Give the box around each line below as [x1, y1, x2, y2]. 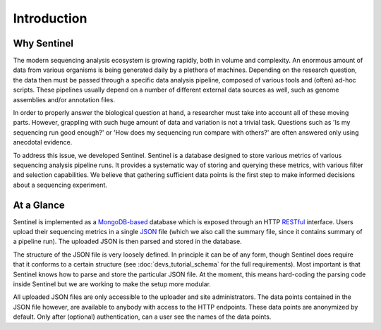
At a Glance [13, 199, 65, 211]
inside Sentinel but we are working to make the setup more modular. [13, 280, 212, 288]
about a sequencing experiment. [13, 181, 107, 189]
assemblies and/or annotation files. [13, 95, 116, 104]
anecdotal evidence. [13, 138, 73, 147]
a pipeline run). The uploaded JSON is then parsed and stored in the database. [13, 237, 243, 246]
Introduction [13, 11, 87, 26]
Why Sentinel [13, 37, 74, 49]
